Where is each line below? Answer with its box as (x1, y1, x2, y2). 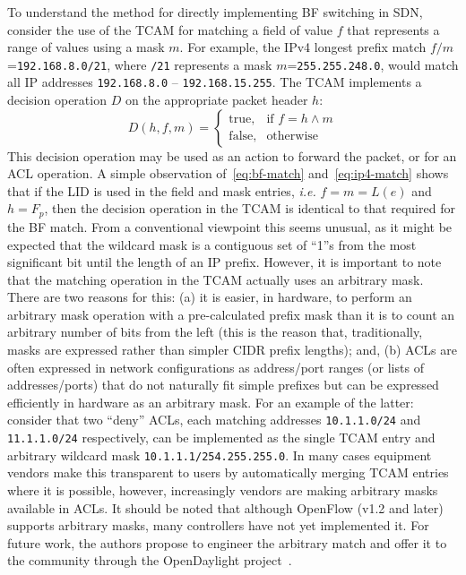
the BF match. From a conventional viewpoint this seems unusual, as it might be (7, 217, 453, 236)
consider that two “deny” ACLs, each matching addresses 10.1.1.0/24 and (7, 410, 421, 429)
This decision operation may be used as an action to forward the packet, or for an (7, 146, 457, 165)
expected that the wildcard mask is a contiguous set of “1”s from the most (7, 235, 417, 253)
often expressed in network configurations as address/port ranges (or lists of (7, 357, 424, 376)
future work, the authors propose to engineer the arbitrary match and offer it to (7, 533, 447, 552)
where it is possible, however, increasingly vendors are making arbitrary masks (7, 481, 438, 500)
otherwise (266, 130, 319, 143)
